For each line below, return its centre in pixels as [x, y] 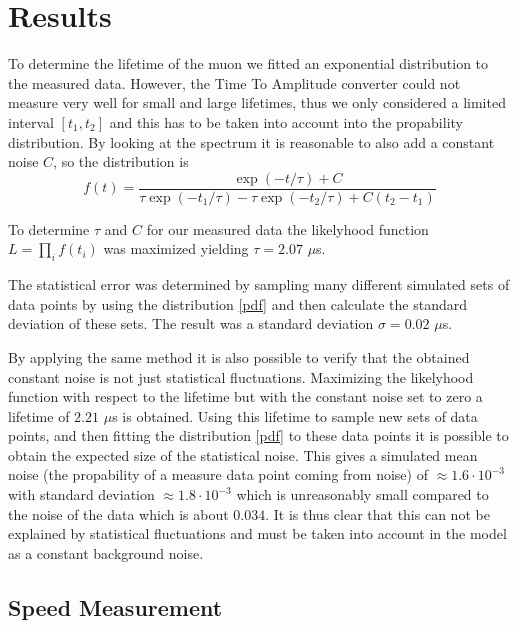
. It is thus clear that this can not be [377, 513]
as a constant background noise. [106, 552]
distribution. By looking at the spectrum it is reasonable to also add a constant [251, 141]
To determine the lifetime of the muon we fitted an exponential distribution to [248, 63]
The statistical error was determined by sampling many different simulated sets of [259, 284]
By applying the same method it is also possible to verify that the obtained [239, 356]
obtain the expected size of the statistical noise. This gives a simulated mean [243, 454]
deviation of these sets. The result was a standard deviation [191, 323]
